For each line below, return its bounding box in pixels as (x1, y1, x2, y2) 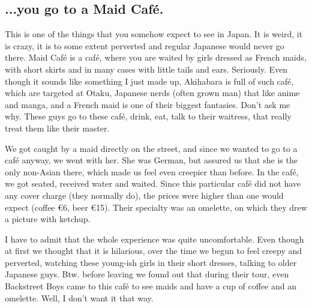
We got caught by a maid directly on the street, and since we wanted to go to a (5, 142, 298, 154)
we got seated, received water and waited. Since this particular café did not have (5, 177, 301, 190)
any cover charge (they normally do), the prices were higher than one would (5, 189, 284, 201)
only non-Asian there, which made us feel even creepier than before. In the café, (5, 165, 299, 178)
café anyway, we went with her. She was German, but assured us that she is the (5, 154, 298, 166)
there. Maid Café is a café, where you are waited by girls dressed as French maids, (5, 51, 307, 64)
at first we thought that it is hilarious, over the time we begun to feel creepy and (5, 244, 302, 257)
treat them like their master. (5, 121, 110, 134)
